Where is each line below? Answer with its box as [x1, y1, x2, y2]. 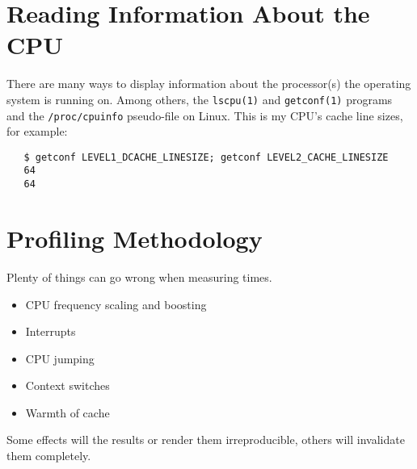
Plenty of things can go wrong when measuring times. [6, 268, 272, 285]
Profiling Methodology [6, 221, 263, 254]
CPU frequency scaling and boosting [25, 295, 207, 312]
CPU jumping [25, 350, 95, 366]
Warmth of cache [25, 404, 110, 421]
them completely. [6, 447, 91, 464]
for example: [6, 123, 68, 140]
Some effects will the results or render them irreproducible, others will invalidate [6, 431, 405, 448]
